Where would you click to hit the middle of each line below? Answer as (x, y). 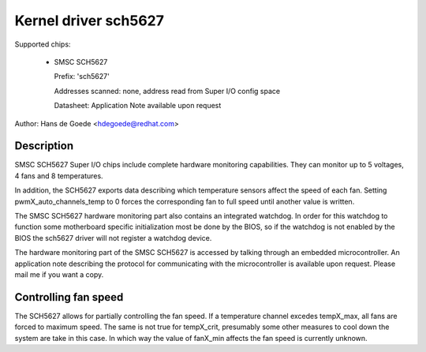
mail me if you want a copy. (59, 274)
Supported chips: (43, 44)
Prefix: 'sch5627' (82, 77)
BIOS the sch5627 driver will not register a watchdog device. (113, 238)
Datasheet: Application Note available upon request (138, 106)
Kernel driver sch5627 (90, 21)
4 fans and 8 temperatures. (59, 176)
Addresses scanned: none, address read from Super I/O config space (167, 91)
